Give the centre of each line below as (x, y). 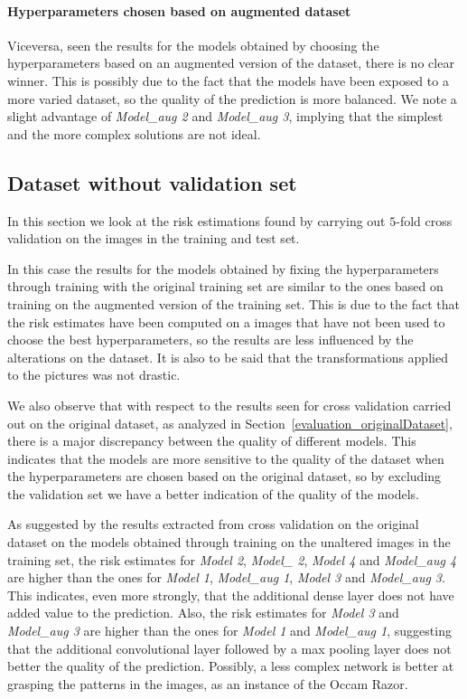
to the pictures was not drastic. (94, 375)
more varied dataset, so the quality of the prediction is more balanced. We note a (232, 98)
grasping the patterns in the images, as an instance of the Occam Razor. (208, 683)
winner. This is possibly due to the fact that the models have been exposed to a (228, 80)
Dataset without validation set (152, 182)
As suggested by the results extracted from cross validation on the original (213, 524)
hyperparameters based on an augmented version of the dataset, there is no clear (231, 63)
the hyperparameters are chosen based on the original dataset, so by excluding (224, 476)
